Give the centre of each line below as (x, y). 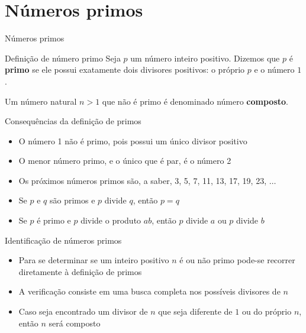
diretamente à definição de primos (80, 271)
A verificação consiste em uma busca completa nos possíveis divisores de (149, 291)
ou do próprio (267, 311)
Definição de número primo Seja (63, 58)
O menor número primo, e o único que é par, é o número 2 (125, 161)
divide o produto (111, 220)
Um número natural (41, 101)
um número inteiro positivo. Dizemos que (205, 58)
